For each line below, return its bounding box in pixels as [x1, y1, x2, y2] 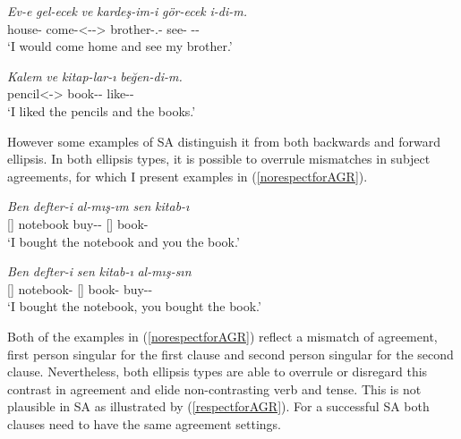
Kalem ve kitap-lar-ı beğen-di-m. [7, 66, 183, 85]
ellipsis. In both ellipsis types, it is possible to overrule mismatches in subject [7, 149, 431, 168]
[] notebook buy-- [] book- [7, 214, 149, 232]
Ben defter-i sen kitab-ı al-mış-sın [7, 262, 192, 281]
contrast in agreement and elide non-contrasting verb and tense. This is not [7, 379, 422, 398]
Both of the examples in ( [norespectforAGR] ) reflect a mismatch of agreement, [7, 326, 438, 345]
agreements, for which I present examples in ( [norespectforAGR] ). [7, 166, 368, 185]
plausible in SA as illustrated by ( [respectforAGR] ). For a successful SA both [7, 397, 430, 416]
